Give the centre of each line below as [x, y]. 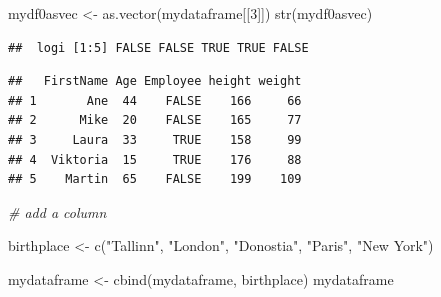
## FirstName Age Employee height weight [155, 81]
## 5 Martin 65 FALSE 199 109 [155, 179]
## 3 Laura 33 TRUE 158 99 [155, 139]
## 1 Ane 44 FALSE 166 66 [155, 100]
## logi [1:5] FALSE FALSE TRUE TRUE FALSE [158, 47]
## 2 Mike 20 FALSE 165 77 [155, 120]
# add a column [57, 211]
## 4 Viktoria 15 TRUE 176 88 [155, 159]
